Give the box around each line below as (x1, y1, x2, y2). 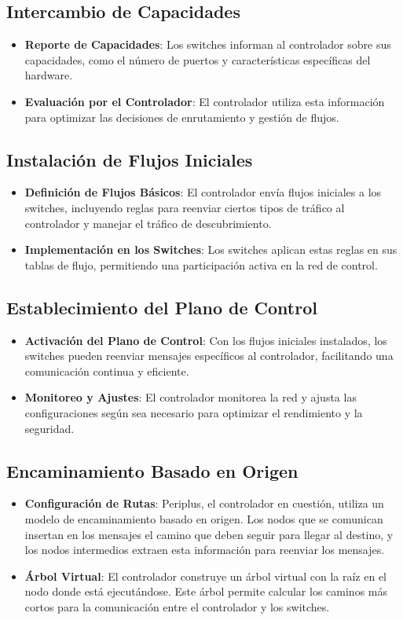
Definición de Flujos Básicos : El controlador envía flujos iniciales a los (24, 184, 382, 200)
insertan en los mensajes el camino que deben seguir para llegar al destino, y (24, 526, 394, 542)
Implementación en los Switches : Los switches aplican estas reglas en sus (24, 241, 398, 258)
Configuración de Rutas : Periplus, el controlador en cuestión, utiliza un (24, 495, 384, 512)
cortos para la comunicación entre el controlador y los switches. (24, 598, 330, 614)
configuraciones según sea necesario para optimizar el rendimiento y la (24, 404, 363, 420)
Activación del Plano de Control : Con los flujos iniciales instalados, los (24, 332, 387, 348)
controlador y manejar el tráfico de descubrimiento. (24, 215, 272, 231)
